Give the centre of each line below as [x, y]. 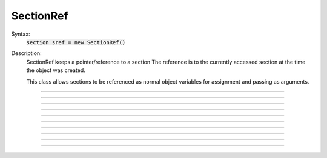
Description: [26, 53]
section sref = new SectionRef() [76, 42]
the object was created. [56, 70]
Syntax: [21, 34]
